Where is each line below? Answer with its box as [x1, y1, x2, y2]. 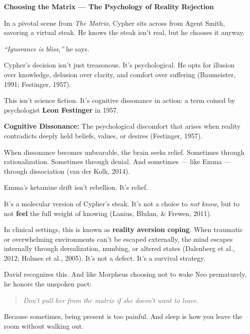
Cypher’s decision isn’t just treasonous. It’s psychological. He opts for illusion [4, 60, 235, 70]
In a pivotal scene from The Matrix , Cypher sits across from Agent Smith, [4, 17, 225, 28]
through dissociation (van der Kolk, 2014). [4, 166, 130, 176]
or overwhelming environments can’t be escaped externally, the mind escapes [4, 234, 233, 244]
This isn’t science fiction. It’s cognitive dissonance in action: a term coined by [4, 95, 235, 105]
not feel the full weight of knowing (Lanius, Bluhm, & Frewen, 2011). [4, 208, 212, 218]
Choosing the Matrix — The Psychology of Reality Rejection [4, 1, 214, 11]
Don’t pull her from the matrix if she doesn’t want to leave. [23, 295, 199, 305]
